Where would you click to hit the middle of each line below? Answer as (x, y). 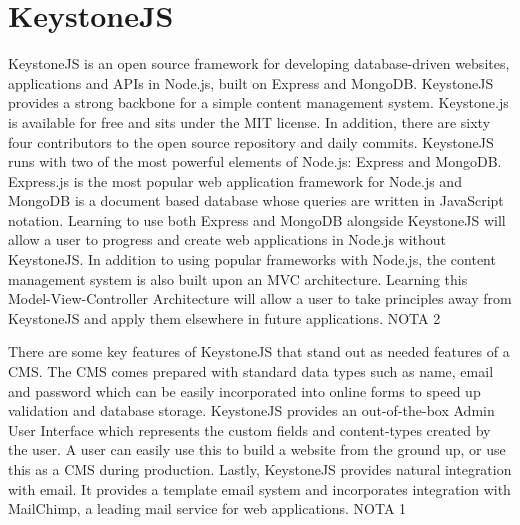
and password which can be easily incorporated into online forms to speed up (244, 390)
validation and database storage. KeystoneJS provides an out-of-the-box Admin (251, 410)
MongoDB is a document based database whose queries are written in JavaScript (256, 200)
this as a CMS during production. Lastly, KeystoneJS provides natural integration (260, 469)
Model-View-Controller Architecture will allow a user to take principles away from (260, 298)
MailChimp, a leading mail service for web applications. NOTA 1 (207, 508)
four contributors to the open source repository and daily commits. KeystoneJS (251, 141)
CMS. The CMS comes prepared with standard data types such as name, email (251, 371)
